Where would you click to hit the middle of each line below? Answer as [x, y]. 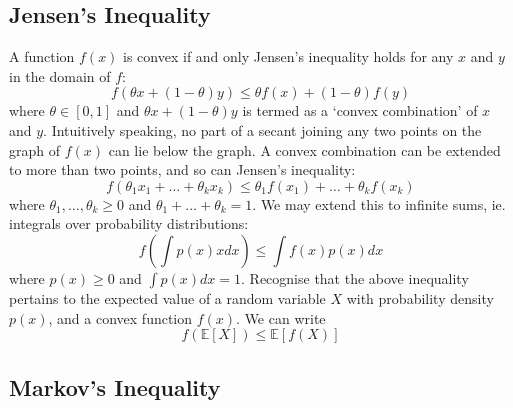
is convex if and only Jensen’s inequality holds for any [288, 56]
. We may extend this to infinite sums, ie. [379, 203]
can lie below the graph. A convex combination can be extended [304, 149]
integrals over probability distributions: [129, 223]
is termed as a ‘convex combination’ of [360, 110]
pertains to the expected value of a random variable [167, 297]
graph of [35, 149]
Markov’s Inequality [115, 386]
